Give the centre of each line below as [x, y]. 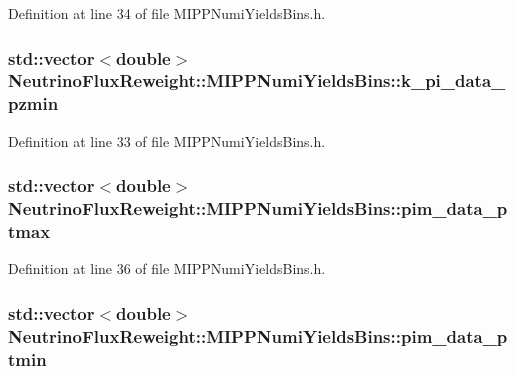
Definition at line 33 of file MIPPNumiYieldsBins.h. [167, 140]
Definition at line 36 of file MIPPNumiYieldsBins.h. [167, 268]
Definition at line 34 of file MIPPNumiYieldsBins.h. [167, 13]
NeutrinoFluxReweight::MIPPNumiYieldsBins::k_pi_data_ [257, 80]
